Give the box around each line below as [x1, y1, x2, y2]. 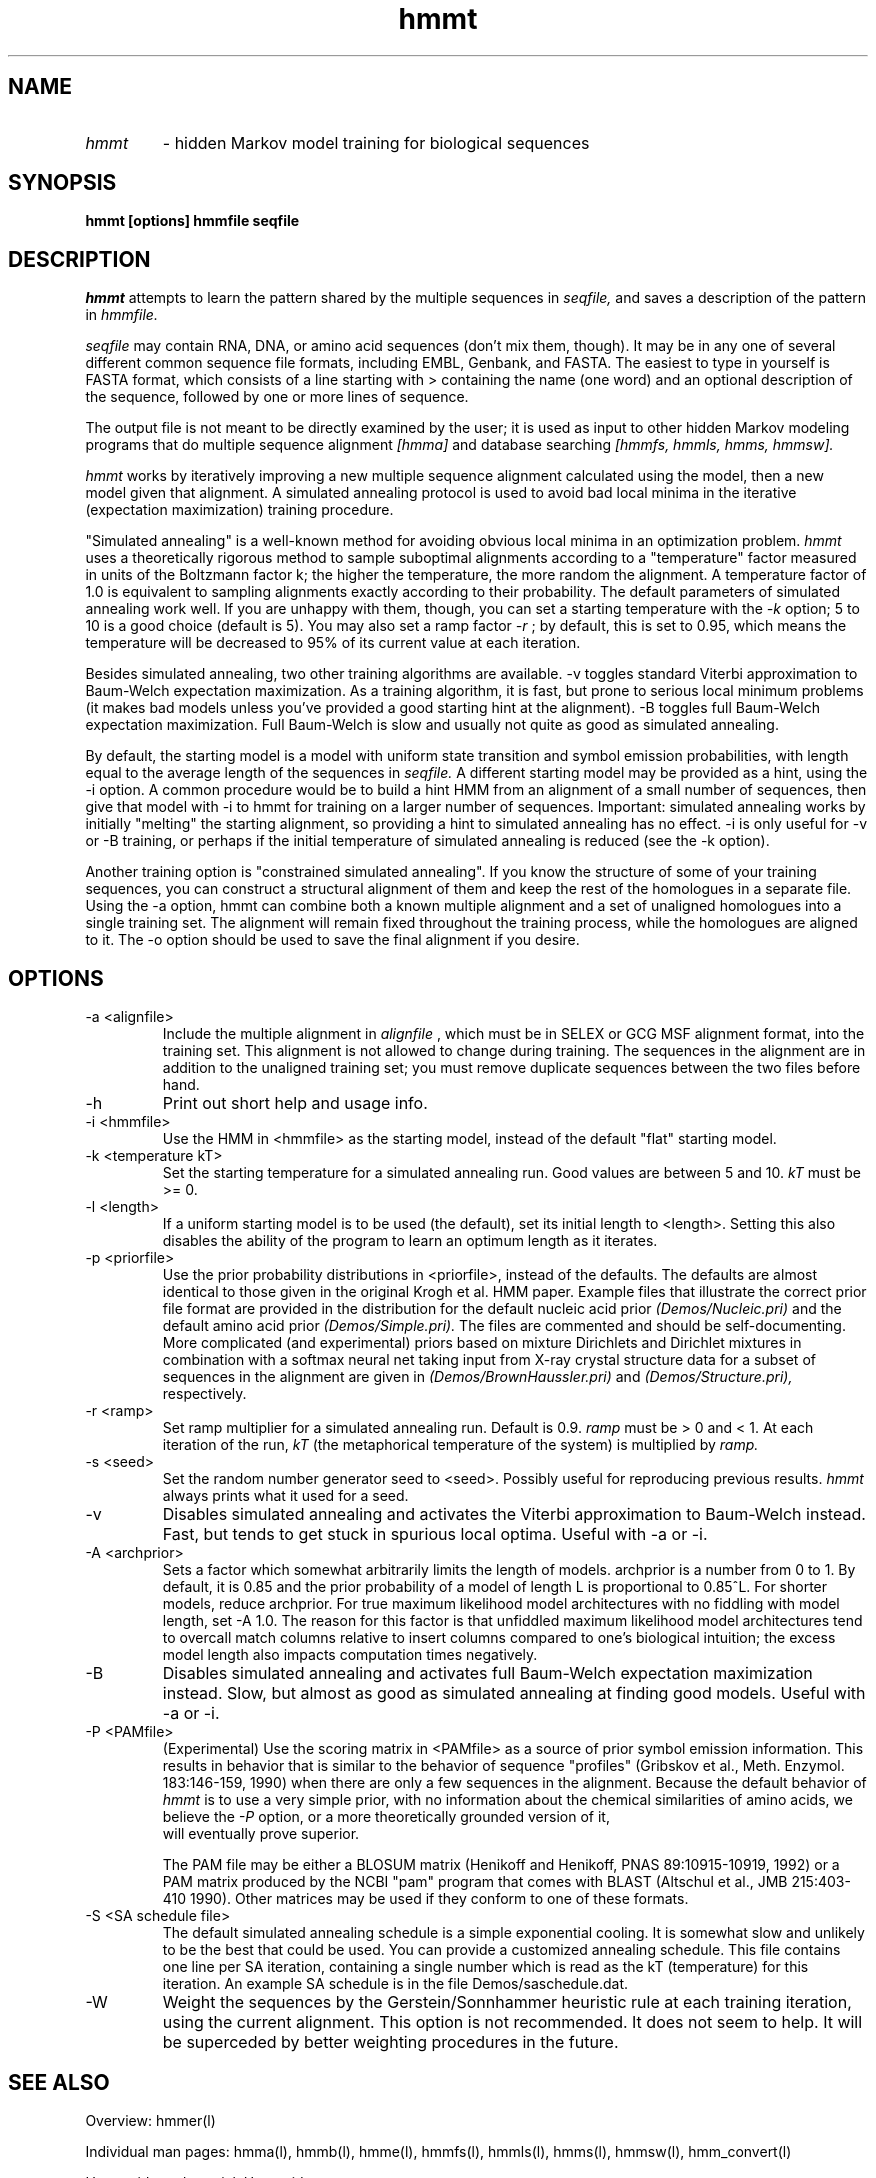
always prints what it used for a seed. [162, 1487, 409, 1505]
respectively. [162, 1385, 247, 1403]
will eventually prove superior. [162, 1825, 360, 1843]
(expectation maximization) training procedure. [85, 501, 394, 519]
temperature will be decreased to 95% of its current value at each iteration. [85, 634, 581, 652]
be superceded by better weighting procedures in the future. [162, 2032, 619, 2053]
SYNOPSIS [8, 170, 117, 196]
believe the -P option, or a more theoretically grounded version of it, [162, 1808, 610, 1826]
